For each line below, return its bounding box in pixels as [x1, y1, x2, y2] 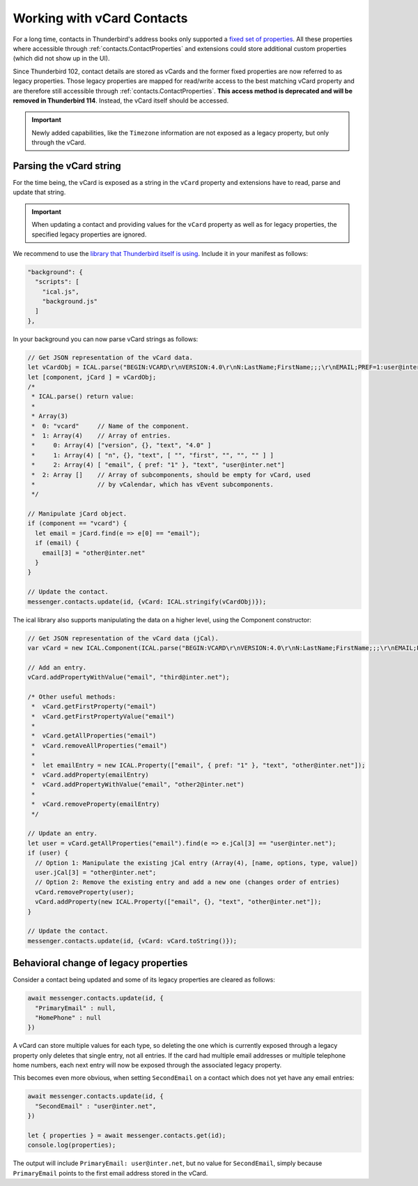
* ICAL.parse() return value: [31, 393, 135, 400]
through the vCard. [31, 138, 86, 147]
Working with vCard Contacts [13, 10, 188, 26]
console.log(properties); [27, 1141, 116, 1149]
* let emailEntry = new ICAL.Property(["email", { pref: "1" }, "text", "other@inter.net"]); [31, 761, 366, 769]
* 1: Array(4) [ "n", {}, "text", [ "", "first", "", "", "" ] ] [31, 451, 274, 459]
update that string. [13, 188, 66, 197]
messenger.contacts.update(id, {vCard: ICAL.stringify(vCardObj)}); [27, 597, 267, 606]
